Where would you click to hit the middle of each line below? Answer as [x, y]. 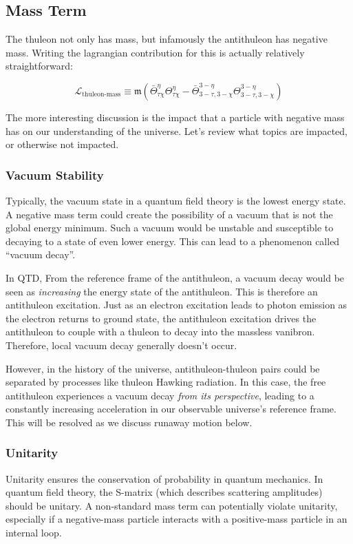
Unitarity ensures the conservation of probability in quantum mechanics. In [164, 478]
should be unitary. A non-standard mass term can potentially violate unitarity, [172, 505]
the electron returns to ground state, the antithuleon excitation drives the [161, 318]
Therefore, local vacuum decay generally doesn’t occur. [121, 345]
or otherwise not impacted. [62, 144]
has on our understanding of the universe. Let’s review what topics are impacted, [176, 130]
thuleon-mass [101, 95]
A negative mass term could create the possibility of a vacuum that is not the [169, 214]
